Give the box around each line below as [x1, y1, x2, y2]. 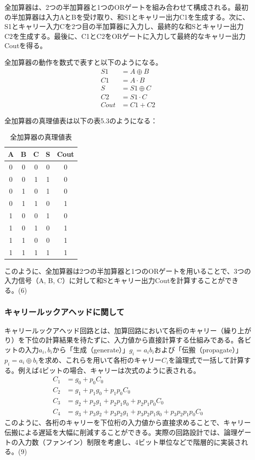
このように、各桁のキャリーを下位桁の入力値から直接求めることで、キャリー [4, 417, 251, 428]
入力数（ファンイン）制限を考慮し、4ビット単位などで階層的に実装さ [18, 436, 241, 447]
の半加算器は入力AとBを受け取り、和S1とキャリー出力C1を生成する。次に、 [4, 11, 250, 22]
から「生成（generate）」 [52, 344, 129, 354]
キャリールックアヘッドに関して [4, 306, 125, 318]
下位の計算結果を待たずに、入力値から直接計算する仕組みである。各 [25, 335, 245, 345]
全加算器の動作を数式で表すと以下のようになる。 [4, 57, 162, 67]
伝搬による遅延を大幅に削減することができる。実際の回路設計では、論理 [4, 427, 238, 437]
